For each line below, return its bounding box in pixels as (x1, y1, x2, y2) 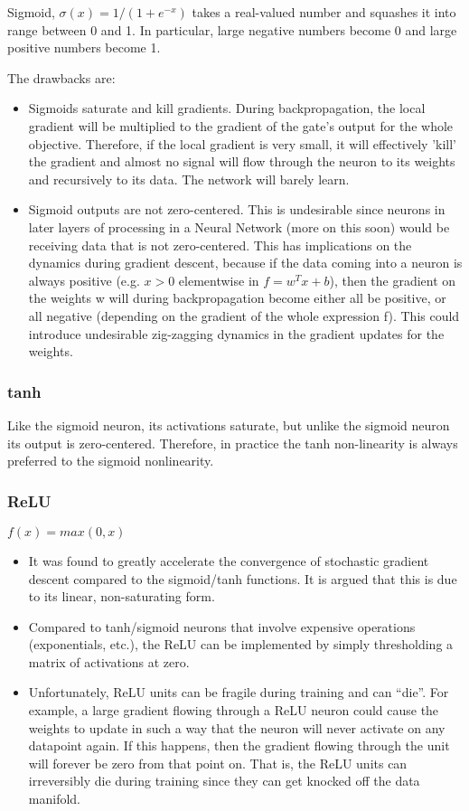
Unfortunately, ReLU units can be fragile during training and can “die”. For (28, 683, 449, 702)
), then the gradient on (329, 270, 456, 289)
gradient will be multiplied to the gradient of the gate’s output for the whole (28, 116, 454, 135)
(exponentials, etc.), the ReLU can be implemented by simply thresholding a (28, 635, 454, 654)
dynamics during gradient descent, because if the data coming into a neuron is (28, 253, 463, 272)
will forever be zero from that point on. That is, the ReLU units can (28, 753, 408, 772)
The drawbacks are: (7, 68, 116, 87)
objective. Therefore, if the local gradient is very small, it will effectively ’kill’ (28, 134, 456, 153)
